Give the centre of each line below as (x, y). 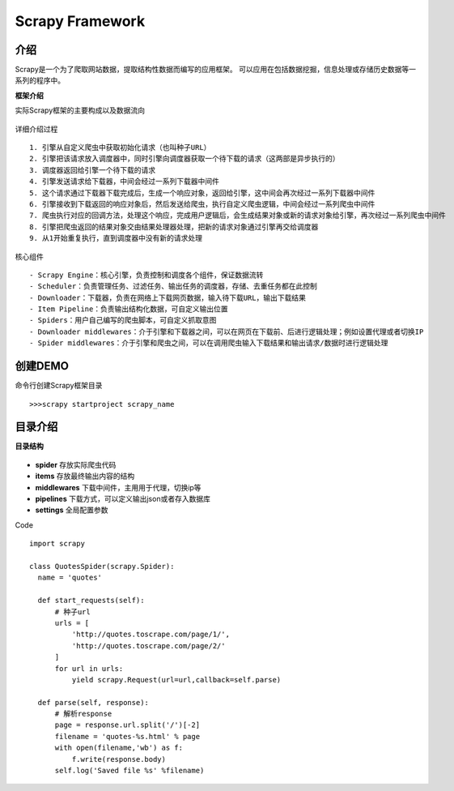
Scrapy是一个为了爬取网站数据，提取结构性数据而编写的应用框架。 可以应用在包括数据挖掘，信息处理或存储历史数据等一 (216, 70)
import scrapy (57, 544)
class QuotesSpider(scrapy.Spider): (102, 566)
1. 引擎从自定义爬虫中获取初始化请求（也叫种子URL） (120, 148)
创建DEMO (42, 366)
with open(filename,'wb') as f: (119, 748)
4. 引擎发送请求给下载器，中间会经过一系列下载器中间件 (125, 182)
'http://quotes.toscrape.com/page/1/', (151, 635)
